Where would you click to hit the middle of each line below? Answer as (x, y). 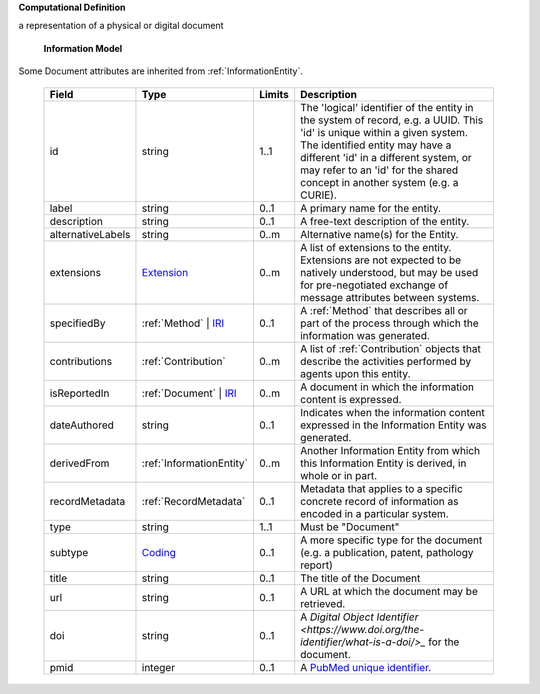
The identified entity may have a (376, 145)
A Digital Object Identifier (359, 617)
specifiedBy (77, 323)
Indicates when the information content (392, 412)
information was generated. (365, 335)
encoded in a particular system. (374, 513)
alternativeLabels (90, 234)
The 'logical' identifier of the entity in (387, 107)
